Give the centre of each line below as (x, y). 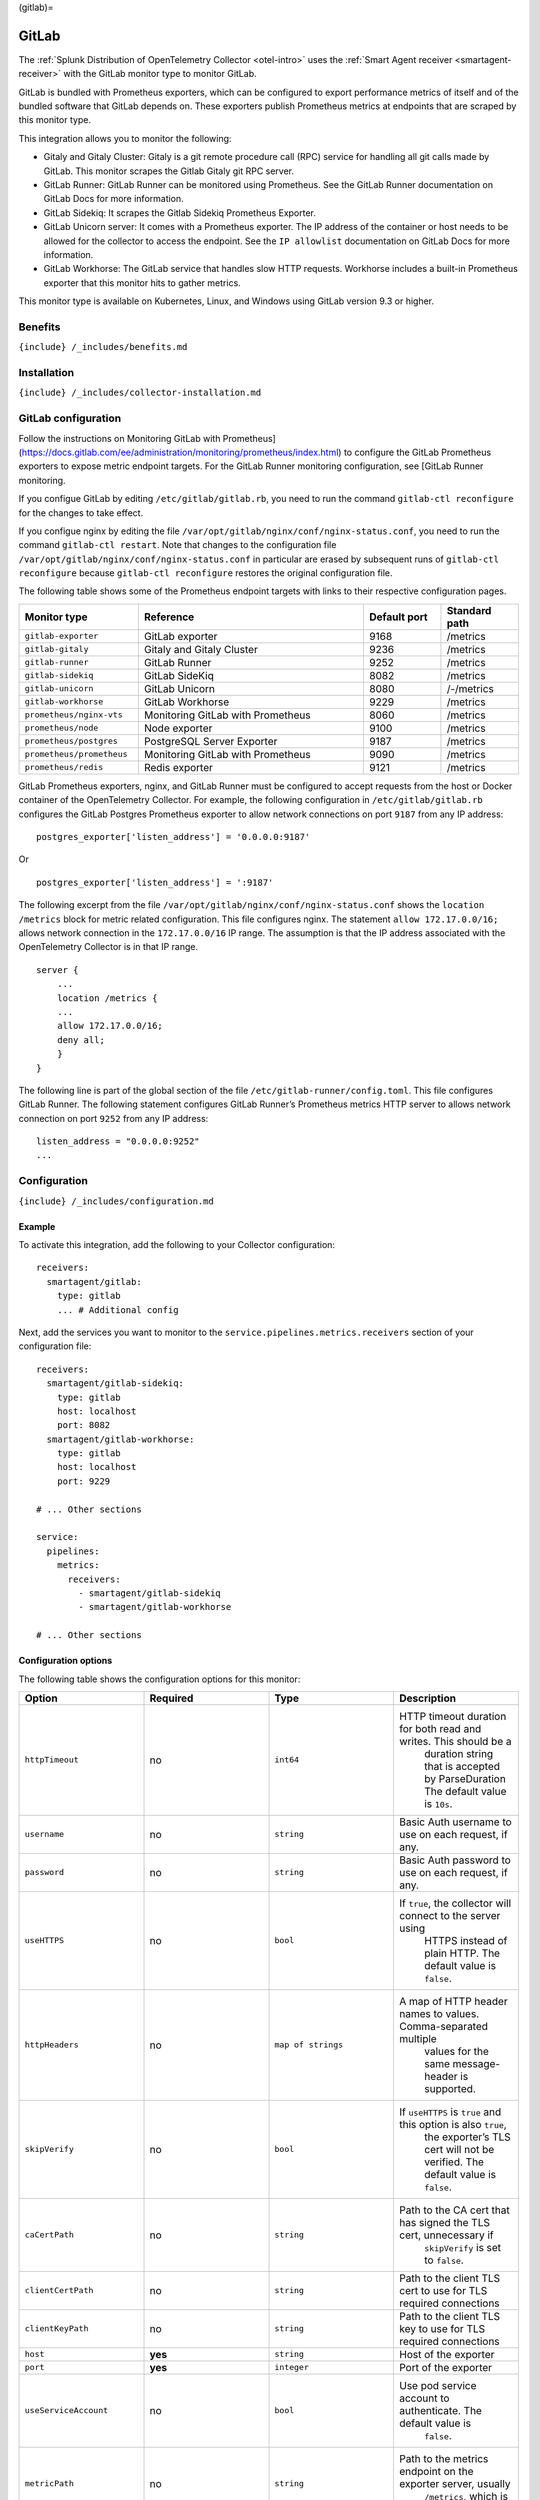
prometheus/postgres (71, 741)
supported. (450, 2088)
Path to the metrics (443, 2458)
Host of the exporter (446, 2354)
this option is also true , (452, 2124)
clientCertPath (59, 2290)
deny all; (80, 1039)
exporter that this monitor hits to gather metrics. (142, 282)
